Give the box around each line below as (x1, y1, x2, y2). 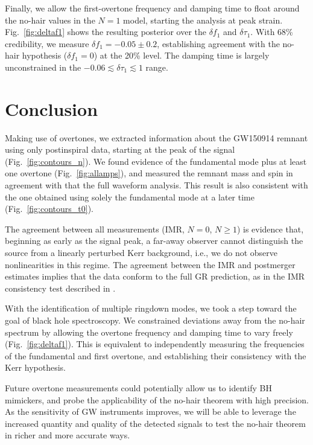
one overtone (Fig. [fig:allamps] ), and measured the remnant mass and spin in (5, 167, 293, 179)
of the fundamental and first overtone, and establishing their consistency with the (5, 349, 306, 362)
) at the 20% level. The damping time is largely (93, 49, 270, 62)
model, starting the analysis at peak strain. (123, 13, 283, 26)
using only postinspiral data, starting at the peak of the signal (5, 143, 235, 156)
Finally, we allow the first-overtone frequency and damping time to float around (5, 2, 300, 14)
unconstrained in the (5, 60, 81, 73)
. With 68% (250, 25, 293, 38)
